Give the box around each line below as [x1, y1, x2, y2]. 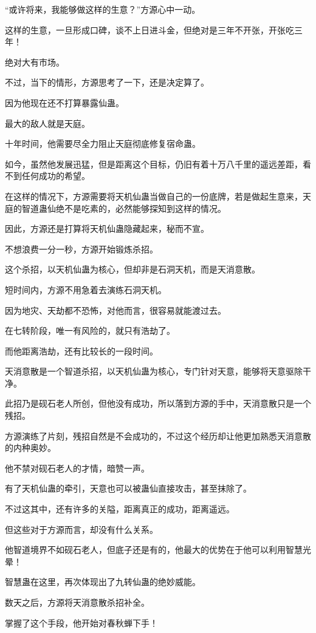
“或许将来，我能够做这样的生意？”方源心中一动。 [5, 3, 201, 15]
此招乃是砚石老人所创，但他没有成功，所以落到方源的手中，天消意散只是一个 [5, 397, 311, 410]
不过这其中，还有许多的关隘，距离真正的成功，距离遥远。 [5, 503, 235, 515]
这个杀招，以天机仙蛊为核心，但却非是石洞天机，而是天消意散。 [5, 263, 260, 276]
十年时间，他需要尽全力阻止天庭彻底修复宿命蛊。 [5, 137, 201, 150]
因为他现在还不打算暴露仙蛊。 [5, 96, 124, 109]
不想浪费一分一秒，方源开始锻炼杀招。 [5, 242, 158, 255]
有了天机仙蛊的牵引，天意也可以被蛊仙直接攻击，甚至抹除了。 [5, 482, 252, 495]
